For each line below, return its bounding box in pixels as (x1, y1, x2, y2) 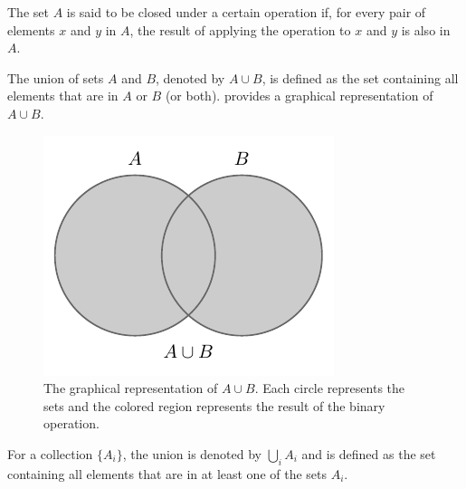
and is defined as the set (301, 444, 436, 463)
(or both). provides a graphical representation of (165, 86, 433, 105)
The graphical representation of (43, 379, 218, 398)
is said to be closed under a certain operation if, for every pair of (66, 3, 426, 21)
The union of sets (7, 68, 104, 87)
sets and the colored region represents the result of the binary (43, 396, 385, 415)
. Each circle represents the (254, 379, 405, 398)
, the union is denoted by (122, 444, 262, 463)
